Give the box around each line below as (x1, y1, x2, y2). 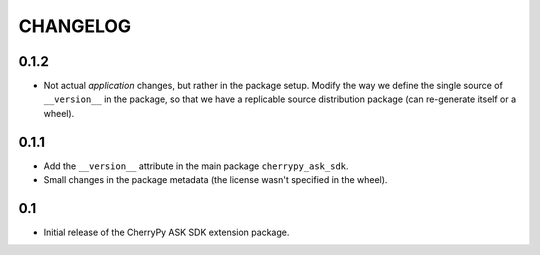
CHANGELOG (18, 15, 132, 37)
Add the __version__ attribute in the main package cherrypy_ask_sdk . (43, 160, 349, 172)
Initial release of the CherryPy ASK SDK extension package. (43, 226, 290, 239)
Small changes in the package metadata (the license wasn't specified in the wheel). (43, 174, 388, 186)
